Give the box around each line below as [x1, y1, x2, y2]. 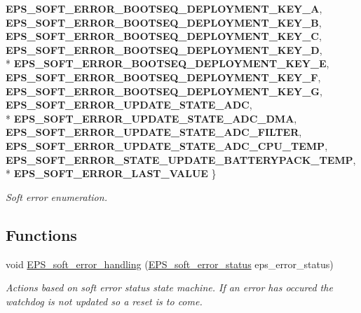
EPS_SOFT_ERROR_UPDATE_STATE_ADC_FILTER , [6, 125, 302, 139]
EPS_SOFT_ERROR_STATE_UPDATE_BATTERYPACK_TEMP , [6, 152, 356, 167]
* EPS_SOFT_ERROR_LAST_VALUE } [6, 166, 217, 181]
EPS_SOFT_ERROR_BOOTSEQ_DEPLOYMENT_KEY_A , [6, 1, 322, 15]
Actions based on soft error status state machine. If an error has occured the [6, 280, 333, 295]
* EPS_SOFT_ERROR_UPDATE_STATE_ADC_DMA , [6, 111, 297, 125]
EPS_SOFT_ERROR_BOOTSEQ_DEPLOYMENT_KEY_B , [6, 15, 322, 29]
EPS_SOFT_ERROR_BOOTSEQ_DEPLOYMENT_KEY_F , [6, 69, 321, 84]
